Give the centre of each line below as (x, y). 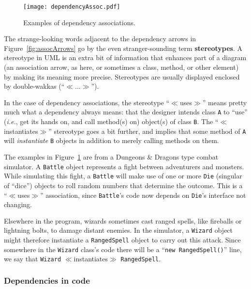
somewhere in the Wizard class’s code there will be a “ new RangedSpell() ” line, (123, 249)
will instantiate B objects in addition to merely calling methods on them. (111, 140)
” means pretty (225, 102)
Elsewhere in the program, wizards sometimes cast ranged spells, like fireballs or (123, 220)
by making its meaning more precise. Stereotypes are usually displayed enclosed (122, 76)
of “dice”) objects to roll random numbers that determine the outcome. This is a (123, 185)
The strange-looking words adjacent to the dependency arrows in (100, 39)
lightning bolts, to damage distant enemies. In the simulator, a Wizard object (118, 230)
